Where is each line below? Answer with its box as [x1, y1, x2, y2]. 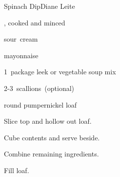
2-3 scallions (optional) [4, 83, 75, 93]
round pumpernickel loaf [4, 99, 77, 110]
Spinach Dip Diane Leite [4, 1, 75, 11]
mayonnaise [4, 50, 39, 60]
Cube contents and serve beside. [4, 132, 100, 142]
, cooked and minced [4, 17, 65, 27]
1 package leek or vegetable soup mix [4, 66, 116, 77]
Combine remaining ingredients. [4, 149, 99, 159]
